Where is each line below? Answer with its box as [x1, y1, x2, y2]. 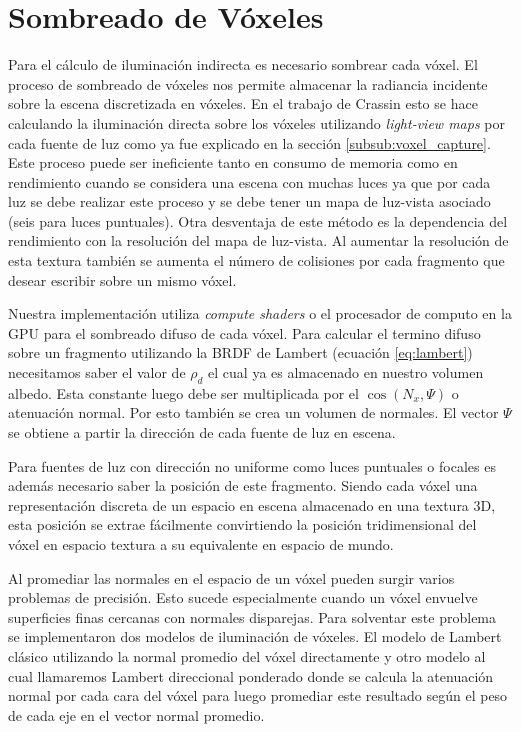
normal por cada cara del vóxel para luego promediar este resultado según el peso [8, 685, 508, 706]
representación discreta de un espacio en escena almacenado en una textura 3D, [8, 494, 496, 515]
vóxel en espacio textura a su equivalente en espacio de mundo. [8, 533, 394, 554]
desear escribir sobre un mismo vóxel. [8, 269, 237, 290]
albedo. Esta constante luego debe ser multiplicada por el [8, 382, 359, 403]
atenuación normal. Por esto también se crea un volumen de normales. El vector [8, 402, 499, 423]
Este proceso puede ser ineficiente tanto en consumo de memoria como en [8, 152, 458, 173]
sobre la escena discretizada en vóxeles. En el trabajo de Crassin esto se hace [8, 93, 478, 114]
